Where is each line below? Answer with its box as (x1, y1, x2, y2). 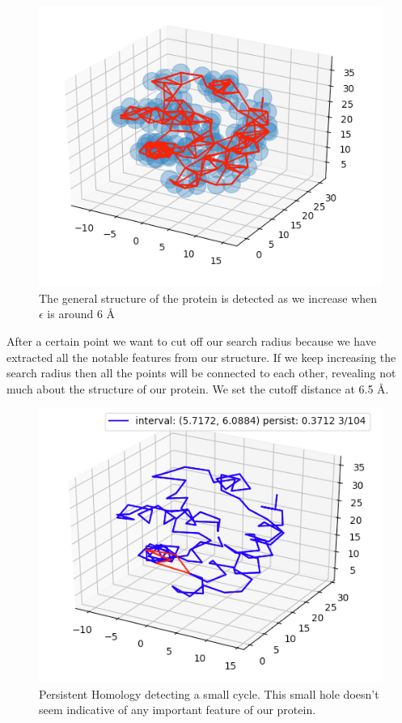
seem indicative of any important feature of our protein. (39, 701, 316, 718)
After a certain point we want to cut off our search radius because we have (6, 333, 376, 350)
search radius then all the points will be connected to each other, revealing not (6, 364, 396, 381)
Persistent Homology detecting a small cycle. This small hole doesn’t (39, 685, 379, 702)
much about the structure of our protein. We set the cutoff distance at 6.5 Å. (6, 380, 389, 397)
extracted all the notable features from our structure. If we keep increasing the (6, 348, 396, 365)
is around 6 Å (47, 305, 116, 322)
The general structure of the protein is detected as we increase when (39, 289, 378, 306)
